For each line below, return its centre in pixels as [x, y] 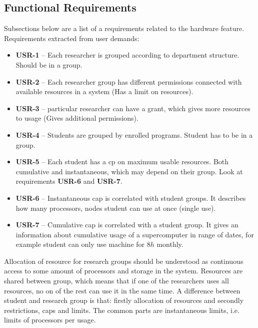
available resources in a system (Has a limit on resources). [104, 91]
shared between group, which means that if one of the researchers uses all [116, 281]
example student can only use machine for [80, 244]
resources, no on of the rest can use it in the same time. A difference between [122, 290]
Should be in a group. [49, 64]
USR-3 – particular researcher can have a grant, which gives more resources [133, 108]
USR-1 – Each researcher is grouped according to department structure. [127, 55]
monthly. [170, 244]
